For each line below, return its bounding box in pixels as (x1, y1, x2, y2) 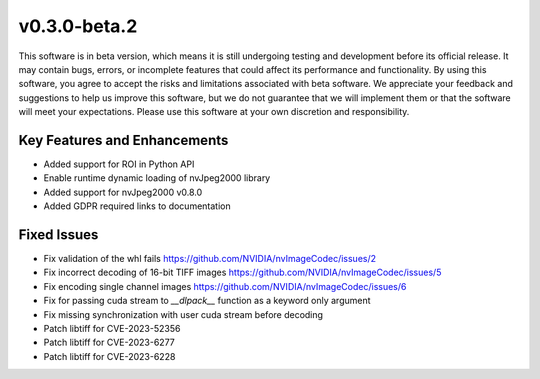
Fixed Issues (18, 226, 99, 243)
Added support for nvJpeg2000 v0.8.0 (43, 186, 203, 198)
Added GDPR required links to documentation (43, 200, 231, 212)
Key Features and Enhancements (18, 131, 229, 149)
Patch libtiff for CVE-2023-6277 (43, 336, 175, 349)
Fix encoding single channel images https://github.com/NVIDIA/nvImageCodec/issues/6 (43, 280, 407, 292)
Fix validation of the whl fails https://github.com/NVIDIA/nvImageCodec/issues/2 (43, 253, 377, 265)
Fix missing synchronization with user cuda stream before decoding (43, 308, 324, 320)
